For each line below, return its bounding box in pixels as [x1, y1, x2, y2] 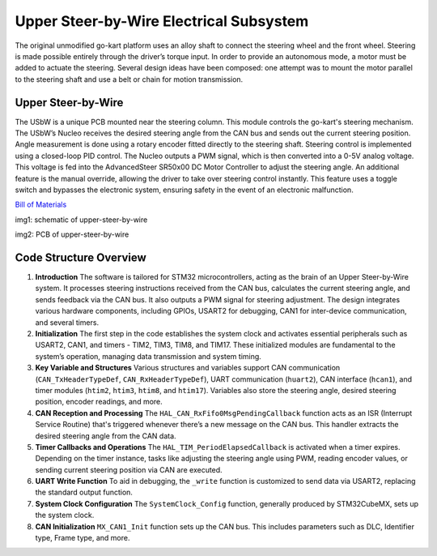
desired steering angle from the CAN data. [35, 430, 177, 441]
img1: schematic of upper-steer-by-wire [15, 215, 148, 225]
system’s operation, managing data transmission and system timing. [35, 351, 262, 361]
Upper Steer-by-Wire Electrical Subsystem [15, 12, 309, 30]
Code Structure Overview [15, 250, 146, 264]
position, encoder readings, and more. [35, 397, 163, 407]
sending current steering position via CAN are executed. [35, 464, 223, 474]
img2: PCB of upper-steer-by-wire [15, 229, 129, 239]
